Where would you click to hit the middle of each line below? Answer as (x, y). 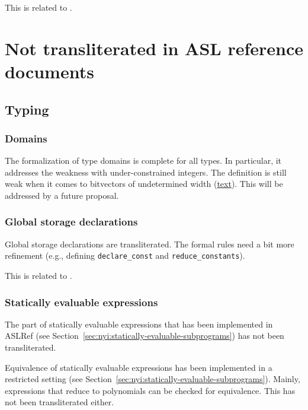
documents (49, 71)
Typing (27, 109)
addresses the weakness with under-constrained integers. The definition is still (146, 172)
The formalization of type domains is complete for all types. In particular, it (143, 160)
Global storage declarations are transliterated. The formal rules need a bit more (150, 244)
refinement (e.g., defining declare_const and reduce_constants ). (125, 255)
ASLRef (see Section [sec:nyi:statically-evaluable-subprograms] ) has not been (145, 336)
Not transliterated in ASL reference (154, 48)
